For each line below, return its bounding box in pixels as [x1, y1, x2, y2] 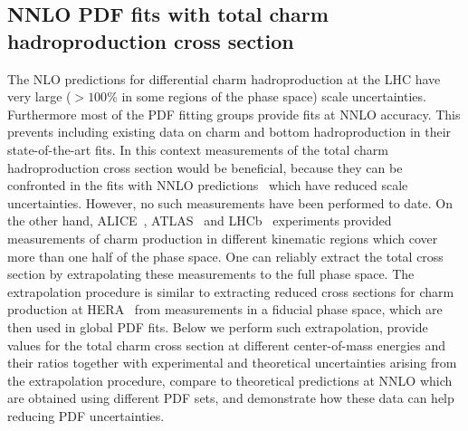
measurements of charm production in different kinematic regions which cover [7, 228, 438, 247]
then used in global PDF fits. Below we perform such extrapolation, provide [7, 317, 428, 336]
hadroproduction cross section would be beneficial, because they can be [7, 158, 403, 177]
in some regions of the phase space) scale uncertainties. [121, 87, 426, 106]
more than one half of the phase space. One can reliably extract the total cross [7, 246, 444, 265]
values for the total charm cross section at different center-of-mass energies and [7, 335, 446, 354]
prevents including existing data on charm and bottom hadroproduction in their [7, 122, 452, 141]
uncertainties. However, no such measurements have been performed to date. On [7, 193, 454, 212]
